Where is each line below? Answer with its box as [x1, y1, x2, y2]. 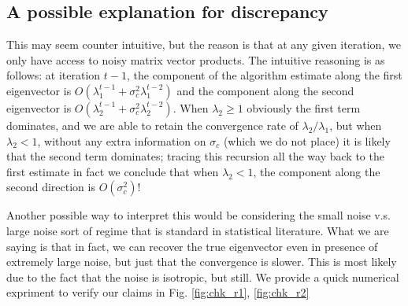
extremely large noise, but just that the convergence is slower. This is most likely [6, 253, 397, 270]
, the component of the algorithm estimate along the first [126, 67, 402, 83]
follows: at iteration [6, 67, 101, 83]
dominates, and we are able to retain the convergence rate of [6, 116, 299, 133]
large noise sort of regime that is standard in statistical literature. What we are [6, 222, 389, 238]
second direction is [6, 179, 95, 195]
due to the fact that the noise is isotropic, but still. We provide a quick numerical [6, 268, 399, 285]
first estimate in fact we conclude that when [6, 163, 219, 179]
